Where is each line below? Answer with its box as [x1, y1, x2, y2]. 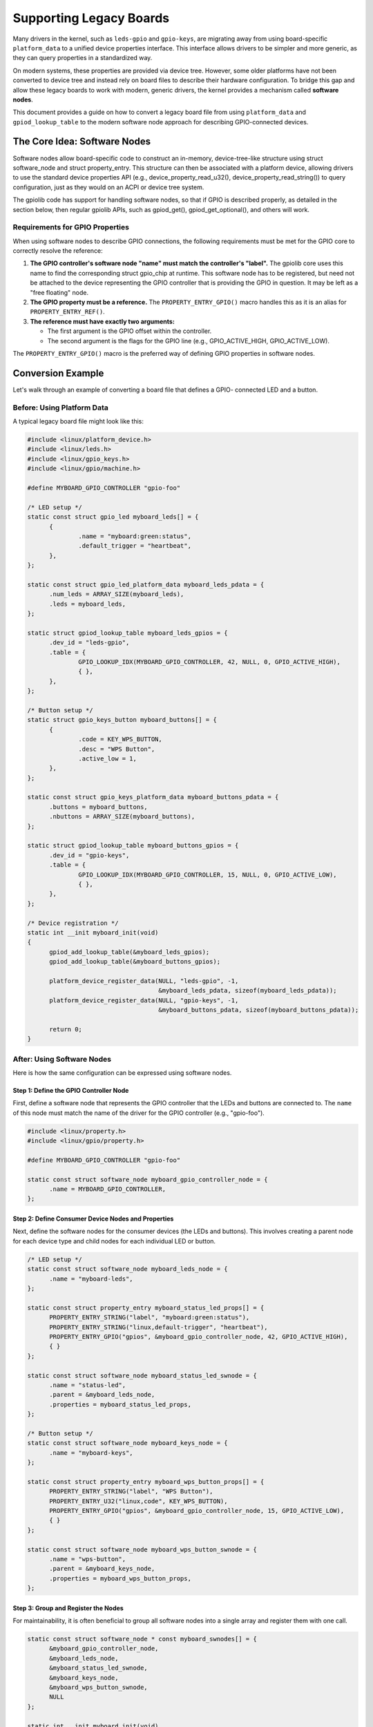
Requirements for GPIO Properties [12, 222, 129, 232]
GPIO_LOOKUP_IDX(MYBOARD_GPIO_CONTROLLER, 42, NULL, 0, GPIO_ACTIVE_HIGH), [78, 658, 341, 666]
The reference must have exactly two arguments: [30, 317, 175, 325]
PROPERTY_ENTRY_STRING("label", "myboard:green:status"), [49, 1313, 250, 1322]
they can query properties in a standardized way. [12, 54, 153, 62]
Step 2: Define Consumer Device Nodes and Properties [12, 1214, 174, 1223]
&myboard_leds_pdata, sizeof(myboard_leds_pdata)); [158, 986, 338, 995]
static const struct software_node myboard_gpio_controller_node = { [27, 1175, 268, 1183]
